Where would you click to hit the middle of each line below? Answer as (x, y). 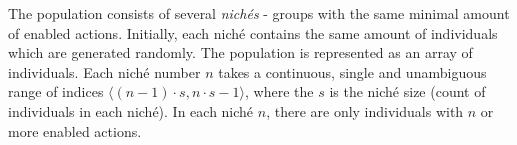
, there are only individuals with (365, 110)
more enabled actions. (75, 130)
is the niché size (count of (407, 91)
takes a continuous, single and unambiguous (352, 71)
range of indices (56, 91)
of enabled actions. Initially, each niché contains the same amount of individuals (253, 32)
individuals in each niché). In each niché (131, 110)
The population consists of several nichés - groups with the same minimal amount (259, 13)
